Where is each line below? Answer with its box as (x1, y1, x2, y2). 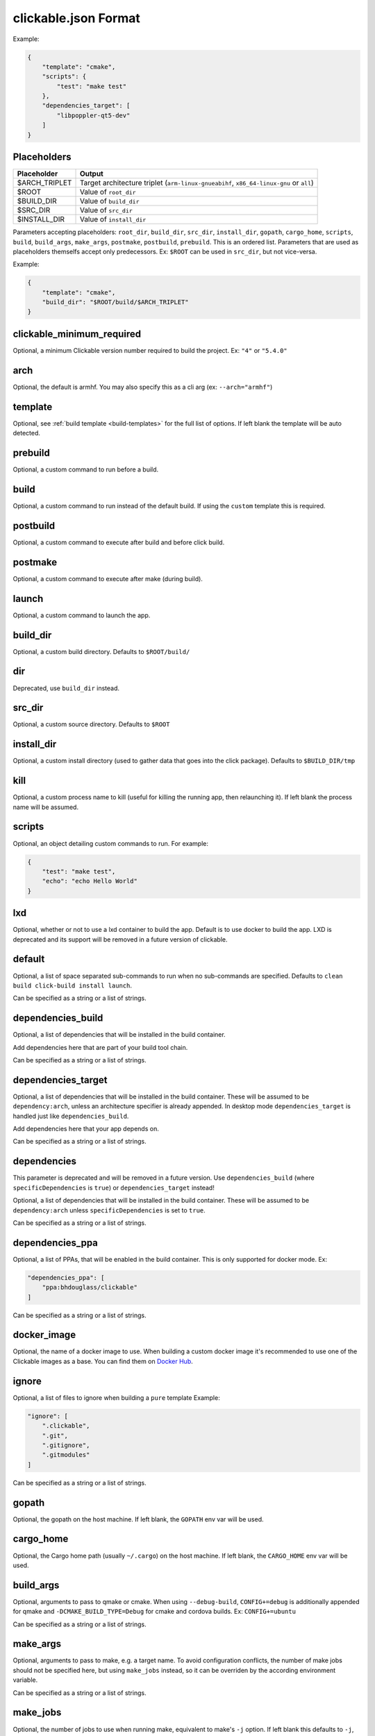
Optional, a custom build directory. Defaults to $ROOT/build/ (12, 647, 190, 656)
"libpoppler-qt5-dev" (56, 111, 131, 119)
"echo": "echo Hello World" (42, 877, 138, 885)
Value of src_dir (79, 206, 133, 215)
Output (79, 169, 103, 178)
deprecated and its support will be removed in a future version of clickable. (12, 935, 228, 944)
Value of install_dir (79, 215, 147, 224)
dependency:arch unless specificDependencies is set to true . (12, 1205, 206, 1215)
